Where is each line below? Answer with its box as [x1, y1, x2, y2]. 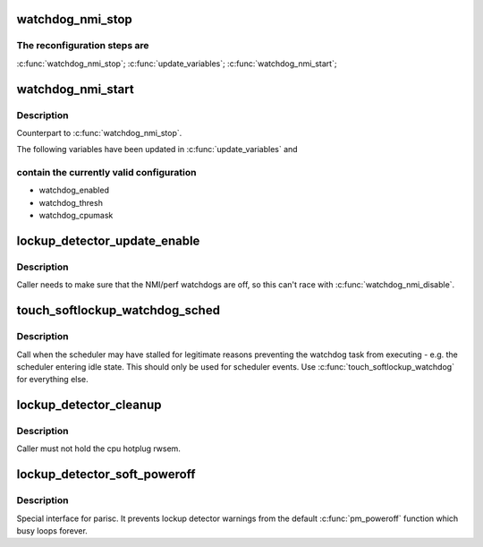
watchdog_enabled [38, 184, 109, 196]
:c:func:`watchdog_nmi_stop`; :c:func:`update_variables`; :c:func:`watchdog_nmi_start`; [16, 58, 337, 69]
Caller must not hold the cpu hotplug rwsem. [16, 443, 181, 454]
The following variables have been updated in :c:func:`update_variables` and [16, 144, 299, 155]
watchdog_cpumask [38, 210, 114, 221]
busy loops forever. [16, 526, 89, 536]
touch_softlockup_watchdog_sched [16, 303, 221, 318]
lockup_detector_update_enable [16, 234, 200, 249]
